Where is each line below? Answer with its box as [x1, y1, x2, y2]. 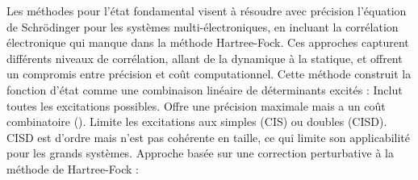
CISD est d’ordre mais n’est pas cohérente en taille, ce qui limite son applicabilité [6, 128, 410, 145]
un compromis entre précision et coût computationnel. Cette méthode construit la [6, 65, 412, 82]
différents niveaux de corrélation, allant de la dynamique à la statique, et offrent [6, 49, 403, 66]
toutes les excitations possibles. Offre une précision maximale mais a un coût [6, 97, 386, 114]
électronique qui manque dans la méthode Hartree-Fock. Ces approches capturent [6, 34, 409, 51]
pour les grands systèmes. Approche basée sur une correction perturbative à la [6, 144, 394, 161]
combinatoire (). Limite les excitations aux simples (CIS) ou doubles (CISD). [6, 113, 387, 130]
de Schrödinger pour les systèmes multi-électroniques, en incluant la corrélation [6, 18, 399, 35]
